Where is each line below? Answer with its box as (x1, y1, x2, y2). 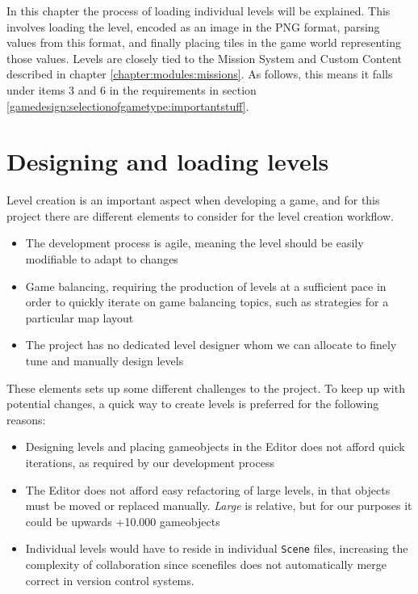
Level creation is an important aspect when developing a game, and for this (6, 192, 380, 209)
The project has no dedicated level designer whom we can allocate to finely (25, 336, 397, 353)
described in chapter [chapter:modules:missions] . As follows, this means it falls (6, 65, 393, 82)
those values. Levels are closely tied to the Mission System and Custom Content (6, 49, 402, 66)
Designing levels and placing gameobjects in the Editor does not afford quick (25, 438, 405, 455)
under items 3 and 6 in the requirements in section (6, 81, 257, 98)
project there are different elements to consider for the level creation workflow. (6, 207, 394, 224)
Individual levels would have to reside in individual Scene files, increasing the (25, 540, 408, 557)
